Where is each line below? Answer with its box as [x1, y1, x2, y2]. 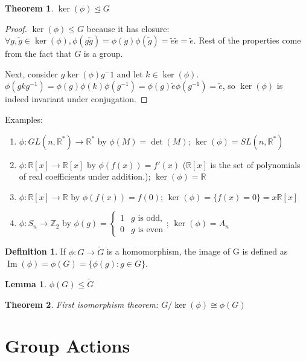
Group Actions [5, 333, 130, 358]
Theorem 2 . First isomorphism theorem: [5, 298, 159, 310]
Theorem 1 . [5, 2, 54, 14]
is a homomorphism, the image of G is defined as [106, 245, 288, 258]
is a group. [83, 47, 123, 60]
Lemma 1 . [5, 277, 47, 290]
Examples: [5, 112, 43, 125]
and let [116, 67, 143, 80]
